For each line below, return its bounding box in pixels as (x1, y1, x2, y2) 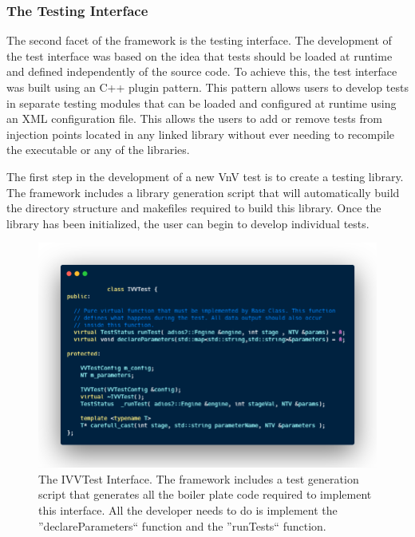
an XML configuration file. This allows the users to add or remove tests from (6, 110, 382, 127)
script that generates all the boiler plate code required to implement (38, 486, 372, 503)
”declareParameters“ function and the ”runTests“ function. (38, 517, 326, 534)
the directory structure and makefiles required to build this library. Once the (6, 199, 381, 216)
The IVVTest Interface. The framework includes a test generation (38, 470, 359, 487)
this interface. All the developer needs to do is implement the (38, 501, 338, 518)
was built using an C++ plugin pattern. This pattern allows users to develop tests (6, 79, 409, 95)
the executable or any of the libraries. (6, 141, 190, 158)
